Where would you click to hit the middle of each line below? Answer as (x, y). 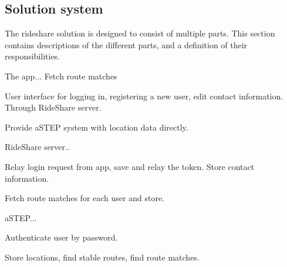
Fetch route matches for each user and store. (85, 198)
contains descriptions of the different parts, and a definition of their (126, 44)
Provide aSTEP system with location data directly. (97, 127)
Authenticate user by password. (61, 237)
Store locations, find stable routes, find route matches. (102, 257)
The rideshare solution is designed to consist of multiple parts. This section (140, 33)
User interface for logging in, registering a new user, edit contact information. (144, 96)
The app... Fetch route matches (61, 76)
